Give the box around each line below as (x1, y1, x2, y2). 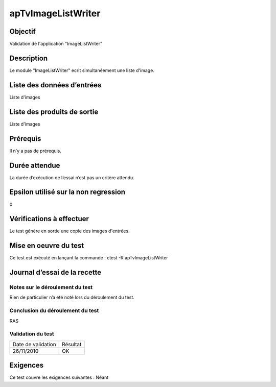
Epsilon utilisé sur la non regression (9, 188, 125, 197)
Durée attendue (9, 161, 60, 170)
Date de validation (12, 341, 56, 348)
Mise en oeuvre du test (9, 241, 84, 250)
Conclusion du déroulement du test (9, 307, 99, 314)
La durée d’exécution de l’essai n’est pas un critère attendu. (9, 174, 135, 181)
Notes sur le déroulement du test (9, 284, 93, 291)
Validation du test (9, 330, 55, 337)
